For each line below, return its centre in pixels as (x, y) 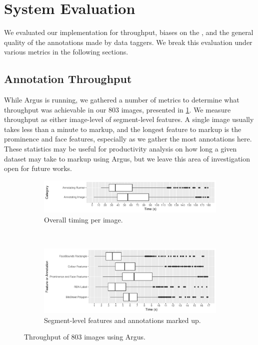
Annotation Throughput (68, 79)
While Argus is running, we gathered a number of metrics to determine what (122, 100)
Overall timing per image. (83, 219)
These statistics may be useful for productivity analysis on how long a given (120, 149)
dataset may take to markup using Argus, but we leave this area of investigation (127, 158)
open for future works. (38, 168)
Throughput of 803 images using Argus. (85, 337)
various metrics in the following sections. (66, 52)
